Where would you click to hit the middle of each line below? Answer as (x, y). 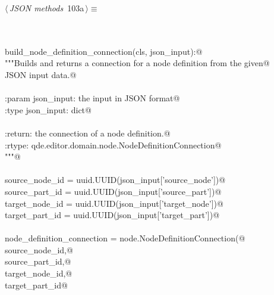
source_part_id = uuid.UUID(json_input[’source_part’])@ (113, 191)
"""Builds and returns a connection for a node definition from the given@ (137, 63)
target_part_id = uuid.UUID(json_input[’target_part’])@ (112, 215)
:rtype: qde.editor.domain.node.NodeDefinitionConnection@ (113, 145)
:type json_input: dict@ (48, 109)
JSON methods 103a (47, 8)
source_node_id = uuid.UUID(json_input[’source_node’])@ (115, 180)
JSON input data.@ (41, 74)
